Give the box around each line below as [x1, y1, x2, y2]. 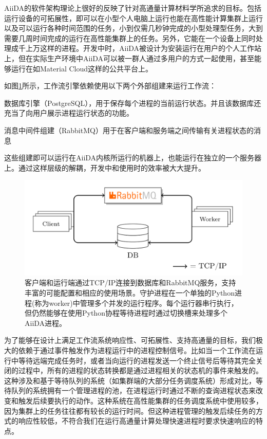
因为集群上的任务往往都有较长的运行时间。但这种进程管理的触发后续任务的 [4, 405, 256, 416]
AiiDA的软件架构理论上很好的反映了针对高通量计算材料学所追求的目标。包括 [4, 3, 262, 13]
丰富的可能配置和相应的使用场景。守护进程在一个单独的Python [25, 287, 235, 298]
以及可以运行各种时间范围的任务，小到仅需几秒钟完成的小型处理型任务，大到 [4, 23, 263, 33]
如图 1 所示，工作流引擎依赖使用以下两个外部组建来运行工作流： [4, 80, 216, 91]
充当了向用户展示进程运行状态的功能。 [4, 107, 133, 118]
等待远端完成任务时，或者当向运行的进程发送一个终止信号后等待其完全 [18, 355, 256, 365]
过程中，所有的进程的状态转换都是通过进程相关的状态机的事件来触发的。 [18, 365, 263, 376]
